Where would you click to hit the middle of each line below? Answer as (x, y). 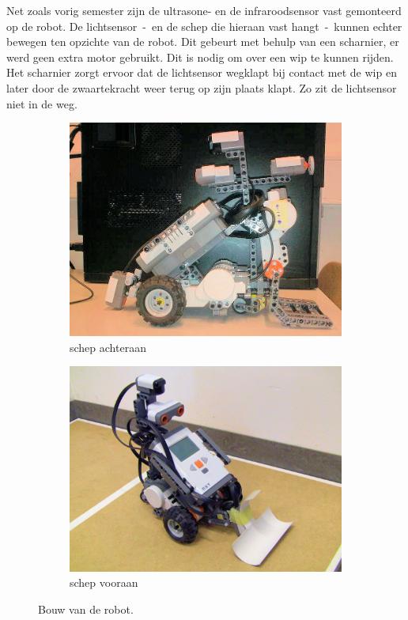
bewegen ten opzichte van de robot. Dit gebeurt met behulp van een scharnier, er (203, 42)
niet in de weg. (42, 103)
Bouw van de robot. (86, 609)
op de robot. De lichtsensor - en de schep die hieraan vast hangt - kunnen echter (204, 26)
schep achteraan (108, 347)
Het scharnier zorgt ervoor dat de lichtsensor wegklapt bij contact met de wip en (202, 72)
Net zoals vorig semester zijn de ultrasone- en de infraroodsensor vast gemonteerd (204, 10)
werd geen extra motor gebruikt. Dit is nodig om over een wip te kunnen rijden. (200, 57)
